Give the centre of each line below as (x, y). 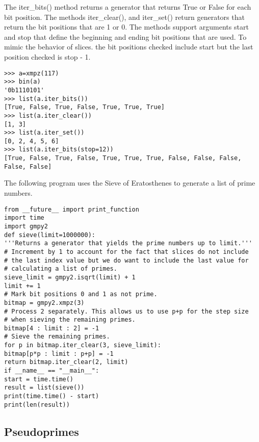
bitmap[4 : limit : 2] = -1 (52, 328)
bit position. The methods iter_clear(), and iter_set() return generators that (124, 17)
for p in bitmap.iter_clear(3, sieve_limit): (83, 345)
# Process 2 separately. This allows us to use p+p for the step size (126, 311)
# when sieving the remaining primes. (70, 320)
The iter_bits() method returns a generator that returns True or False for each (128, 7)
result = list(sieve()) (44, 388)
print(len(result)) (37, 405)
